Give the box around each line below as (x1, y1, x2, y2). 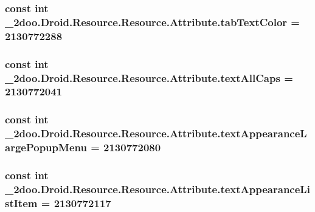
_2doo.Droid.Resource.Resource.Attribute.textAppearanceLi (5, 181, 310, 196)
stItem (5, 195, 38, 210)
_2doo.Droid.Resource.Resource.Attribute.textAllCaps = (5, 70, 293, 85)
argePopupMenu (5, 140, 87, 155)
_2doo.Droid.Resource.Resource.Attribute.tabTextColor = (5, 14, 300, 29)
